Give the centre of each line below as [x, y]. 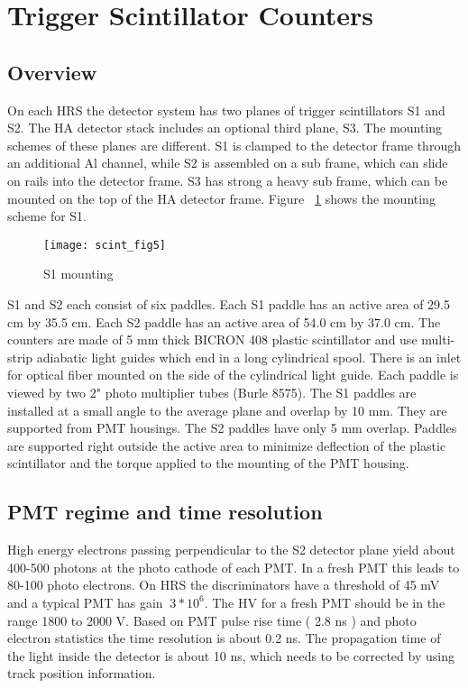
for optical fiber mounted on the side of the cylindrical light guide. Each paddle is [233, 375]
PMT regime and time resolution [165, 512]
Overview [52, 72]
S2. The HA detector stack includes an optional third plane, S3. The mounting [225, 128]
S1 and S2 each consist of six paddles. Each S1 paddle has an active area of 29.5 [229, 303]
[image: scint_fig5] [105, 245]
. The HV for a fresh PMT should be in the [325, 602]
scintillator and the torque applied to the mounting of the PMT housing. [208, 463]
